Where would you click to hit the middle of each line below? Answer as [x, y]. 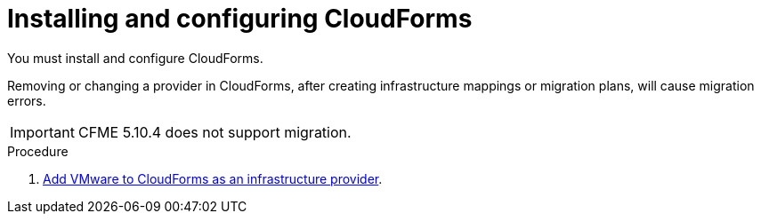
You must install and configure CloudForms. [135, 58]
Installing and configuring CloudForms [240, 19]
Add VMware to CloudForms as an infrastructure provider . [213, 178]
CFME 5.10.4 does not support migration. [215, 132]
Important [42, 132]
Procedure [38, 151]
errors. [27, 100]
